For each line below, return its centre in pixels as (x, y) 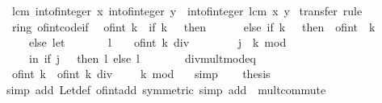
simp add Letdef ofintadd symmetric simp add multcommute (166, 89)
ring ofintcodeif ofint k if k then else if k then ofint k (193, 26)
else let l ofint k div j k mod (157, 42)
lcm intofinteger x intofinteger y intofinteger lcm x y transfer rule (187, 10)
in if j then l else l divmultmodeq (142, 58)
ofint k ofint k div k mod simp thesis (141, 74)
